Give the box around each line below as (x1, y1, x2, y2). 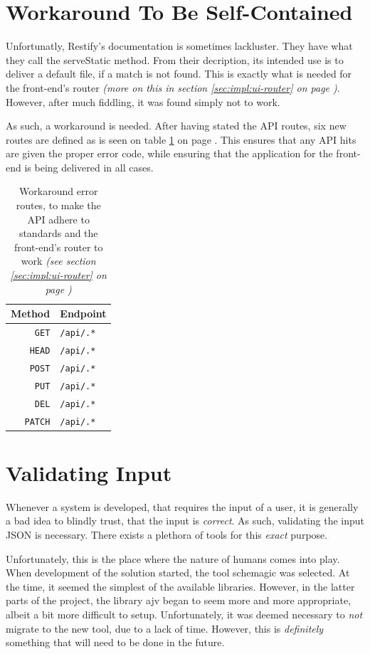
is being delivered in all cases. (24, 159, 154, 174)
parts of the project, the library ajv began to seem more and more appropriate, (6, 593, 351, 608)
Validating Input (6, 458, 172, 487)
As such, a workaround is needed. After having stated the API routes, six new (6, 118, 347, 133)
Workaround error (19, 184, 98, 199)
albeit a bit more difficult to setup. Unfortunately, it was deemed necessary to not (6, 607, 363, 622)
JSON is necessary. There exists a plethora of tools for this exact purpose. (6, 527, 328, 542)
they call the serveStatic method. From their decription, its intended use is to (6, 52, 344, 67)
